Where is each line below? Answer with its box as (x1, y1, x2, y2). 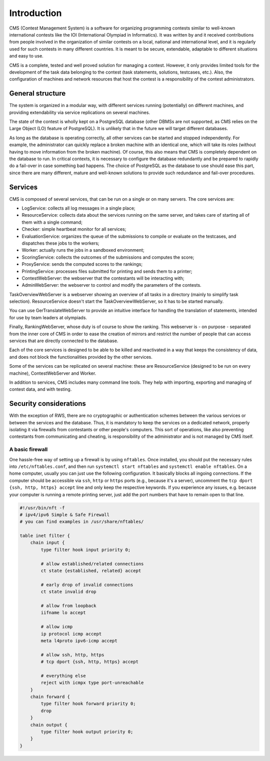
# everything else (40, 673, 86, 678)
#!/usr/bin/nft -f (19, 505, 65, 510)
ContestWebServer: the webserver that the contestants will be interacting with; (21, 275, 184, 281)
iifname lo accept (40, 610, 86, 615)
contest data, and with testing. (9, 386, 72, 392)
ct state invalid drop (40, 589, 97, 595)
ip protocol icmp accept (40, 631, 102, 636)
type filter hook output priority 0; (40, 729, 133, 735)
